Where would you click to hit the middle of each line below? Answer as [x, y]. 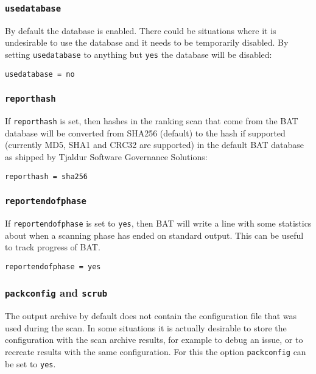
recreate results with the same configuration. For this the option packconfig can [156, 351]
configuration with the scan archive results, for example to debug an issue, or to [154, 340]
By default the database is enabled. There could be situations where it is [141, 30]
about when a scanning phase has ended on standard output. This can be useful [154, 235]
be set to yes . [30, 363]
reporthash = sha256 [47, 176]
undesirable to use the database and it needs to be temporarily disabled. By [147, 42]
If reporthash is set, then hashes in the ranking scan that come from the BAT [152, 121]
